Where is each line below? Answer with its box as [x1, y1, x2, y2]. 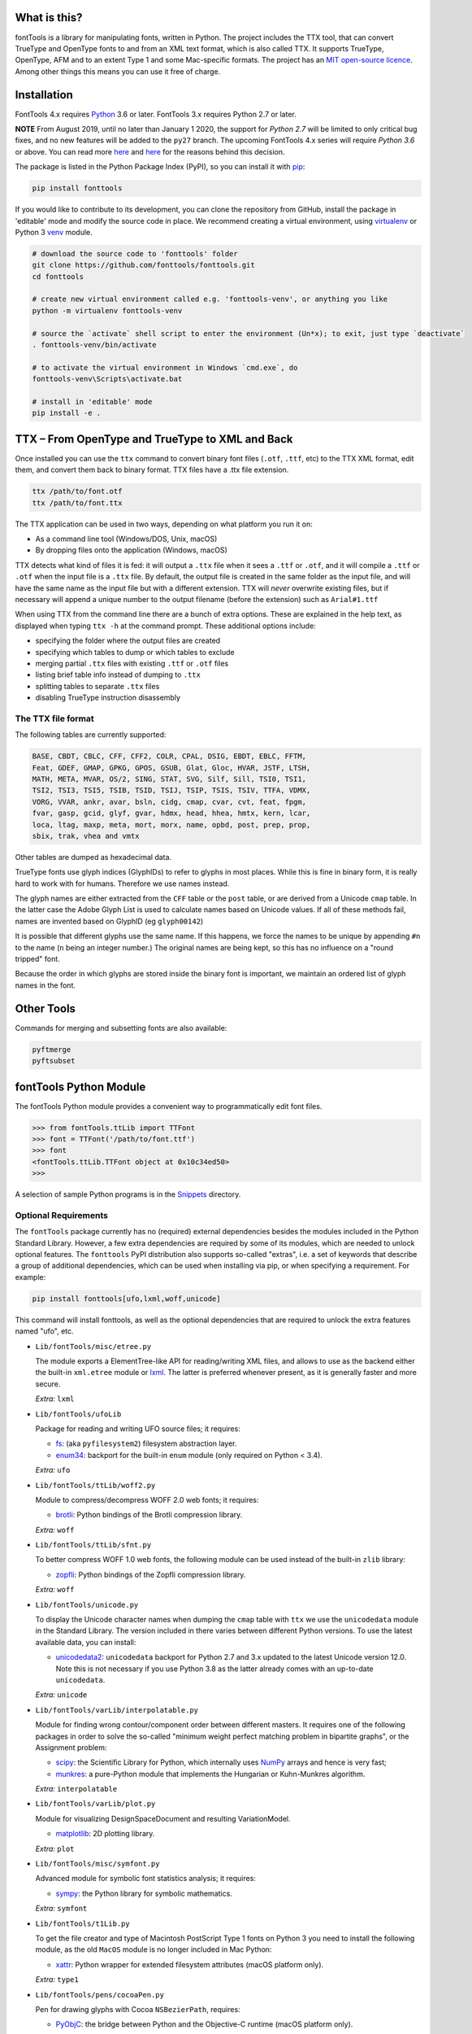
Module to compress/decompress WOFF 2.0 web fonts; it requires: [35, 1495, 259, 1504]
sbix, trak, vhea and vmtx [32, 831, 140, 840]
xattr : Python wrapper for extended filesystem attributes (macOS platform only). [55, 1959, 324, 1969]
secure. [35, 1379, 61, 1389]
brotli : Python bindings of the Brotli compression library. [55, 1510, 243, 1520]
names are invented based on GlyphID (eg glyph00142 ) [15, 916, 204, 926]
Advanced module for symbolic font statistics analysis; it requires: [35, 1874, 256, 1883]
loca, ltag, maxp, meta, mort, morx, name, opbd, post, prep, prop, [32, 820, 311, 829]
